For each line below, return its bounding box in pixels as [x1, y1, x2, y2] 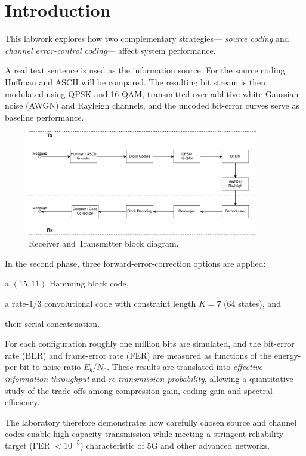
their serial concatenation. [5, 317, 100, 329]
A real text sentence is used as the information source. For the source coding [5, 64, 285, 76]
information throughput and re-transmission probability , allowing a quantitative [5, 372, 293, 384]
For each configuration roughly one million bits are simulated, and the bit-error [5, 337, 295, 350]
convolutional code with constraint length [44, 297, 196, 309]
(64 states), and [224, 297, 281, 309]
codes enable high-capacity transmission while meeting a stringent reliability [5, 427, 284, 440]
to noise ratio [32, 361, 81, 373]
